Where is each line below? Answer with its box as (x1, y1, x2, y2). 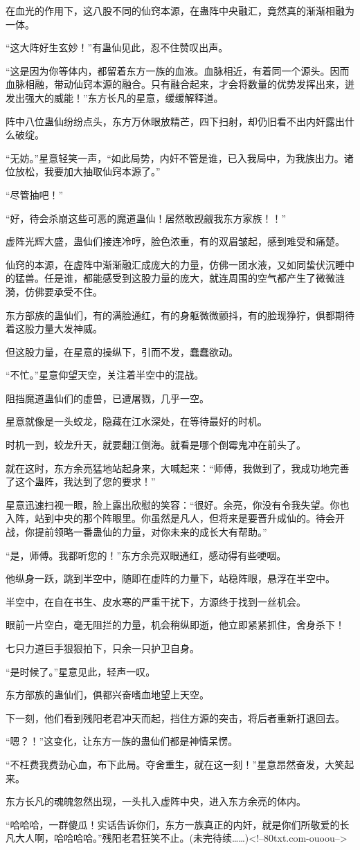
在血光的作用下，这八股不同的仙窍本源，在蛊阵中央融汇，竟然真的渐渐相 (6, 3, 335, 17)
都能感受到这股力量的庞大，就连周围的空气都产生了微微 (82, 271, 335, 285)
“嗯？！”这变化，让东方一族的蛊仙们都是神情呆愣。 (6, 734, 238, 748)
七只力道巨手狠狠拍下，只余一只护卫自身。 (6, 641, 199, 655)
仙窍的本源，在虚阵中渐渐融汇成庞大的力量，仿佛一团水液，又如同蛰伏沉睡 (6, 257, 345, 271)
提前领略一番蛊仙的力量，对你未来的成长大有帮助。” (34, 525, 267, 539)
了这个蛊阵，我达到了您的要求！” (6, 474, 156, 489)
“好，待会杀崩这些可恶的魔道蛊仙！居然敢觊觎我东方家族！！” (6, 210, 287, 225)
